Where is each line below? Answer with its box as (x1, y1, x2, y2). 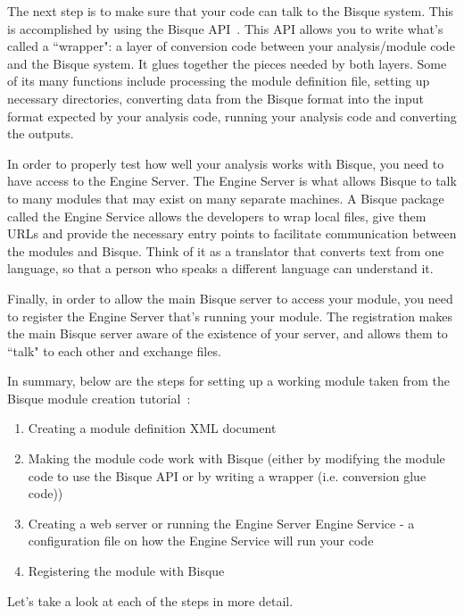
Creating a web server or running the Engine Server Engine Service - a (28, 513, 415, 532)
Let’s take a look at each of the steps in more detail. (7, 591, 294, 610)
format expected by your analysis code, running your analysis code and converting (7, 106, 457, 125)
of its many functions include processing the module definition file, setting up (7, 71, 430, 90)
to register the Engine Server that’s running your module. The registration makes (7, 306, 452, 325)
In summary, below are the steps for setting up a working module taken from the (7, 371, 450, 390)
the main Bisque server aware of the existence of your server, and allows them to (7, 324, 448, 343)
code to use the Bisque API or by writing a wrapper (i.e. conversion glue (28, 466, 427, 485)
